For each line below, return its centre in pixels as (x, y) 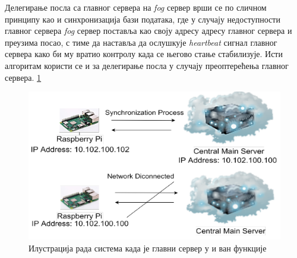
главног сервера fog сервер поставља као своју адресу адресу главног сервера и (148, 31)
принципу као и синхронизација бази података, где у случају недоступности (143, 19)
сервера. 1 (23, 77)
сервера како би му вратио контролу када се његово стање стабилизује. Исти (144, 54)
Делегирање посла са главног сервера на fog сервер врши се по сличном (136, 7)
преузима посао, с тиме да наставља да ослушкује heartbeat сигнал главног (141, 42)
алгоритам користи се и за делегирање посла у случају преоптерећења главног (147, 65)
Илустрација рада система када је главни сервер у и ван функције (148, 248)
